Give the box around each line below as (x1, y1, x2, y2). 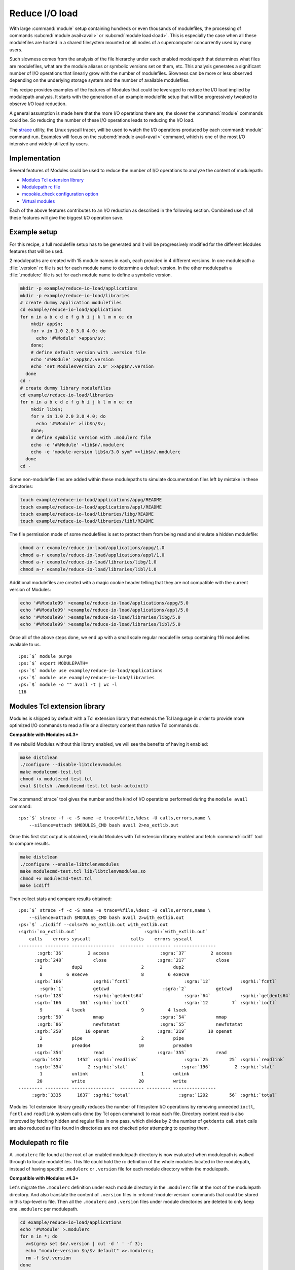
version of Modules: (9, 586, 51, 592)
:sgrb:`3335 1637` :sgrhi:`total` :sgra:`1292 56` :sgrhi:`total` (31, 1092, 278, 1098)
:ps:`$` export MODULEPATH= (18, 660, 88, 666)
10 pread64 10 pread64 (37, 1042, 192, 1049)
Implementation (9, 154, 61, 163)
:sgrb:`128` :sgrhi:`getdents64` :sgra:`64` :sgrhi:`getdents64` (34, 993, 291, 998)
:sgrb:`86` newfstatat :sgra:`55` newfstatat (37, 1021, 243, 1027)
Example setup (9, 228, 58, 236)
